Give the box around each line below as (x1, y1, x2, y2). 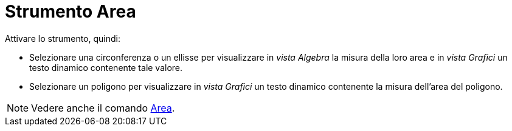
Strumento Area (5, 1, 136, 22)
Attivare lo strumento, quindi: (5, 33, 120, 44)
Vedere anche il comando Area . (31, 101, 175, 114)
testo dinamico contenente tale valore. (29, 62, 183, 73)
